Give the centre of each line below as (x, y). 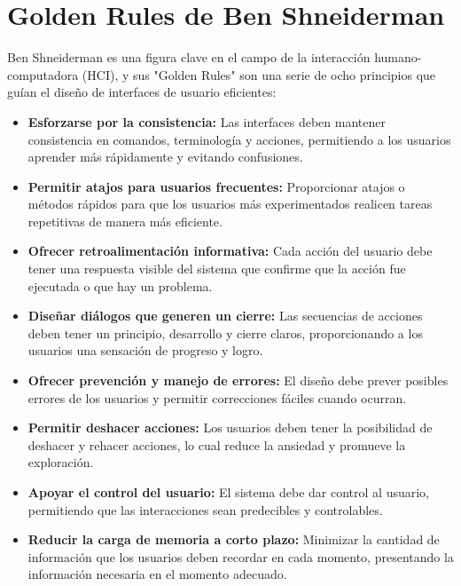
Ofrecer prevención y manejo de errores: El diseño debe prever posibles (238, 380)
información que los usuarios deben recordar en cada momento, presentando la (241, 556)
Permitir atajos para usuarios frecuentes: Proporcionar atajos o (216, 186)
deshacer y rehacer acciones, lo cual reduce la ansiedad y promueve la (217, 444)
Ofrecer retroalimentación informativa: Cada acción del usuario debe (230, 251)
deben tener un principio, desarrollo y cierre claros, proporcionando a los (225, 333)
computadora (43, 74)
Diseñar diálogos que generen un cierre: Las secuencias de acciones (225, 316)
